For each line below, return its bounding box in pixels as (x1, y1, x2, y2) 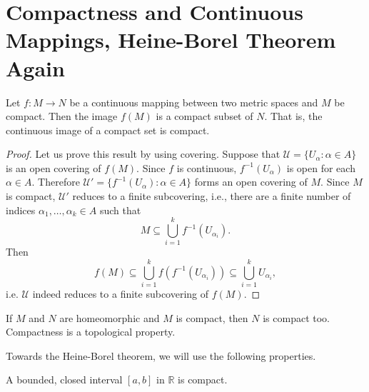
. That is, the (264, 109, 323, 124)
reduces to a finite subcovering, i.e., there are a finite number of (72, 189, 351, 203)
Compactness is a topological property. (6, 324, 176, 339)
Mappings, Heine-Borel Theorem (6, 25, 336, 54)
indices (6, 202, 36, 217)
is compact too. (263, 310, 330, 325)
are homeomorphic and (59, 310, 160, 325)
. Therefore (31, 174, 80, 189)
